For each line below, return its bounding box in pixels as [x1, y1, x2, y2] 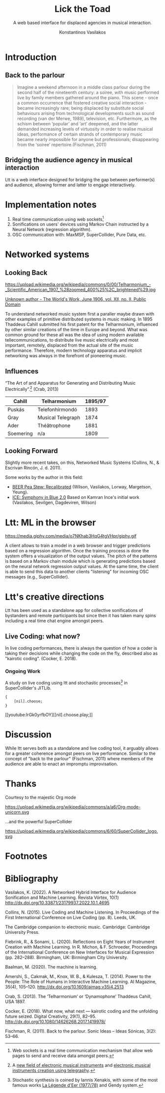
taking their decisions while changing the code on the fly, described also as [5, 650, 158, 657]
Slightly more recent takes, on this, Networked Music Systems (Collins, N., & [5, 460, 160, 465]
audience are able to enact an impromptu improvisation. [5, 761, 118, 767]
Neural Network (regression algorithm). [12, 227, 92, 232]
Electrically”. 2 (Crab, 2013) [5, 385, 59, 392]
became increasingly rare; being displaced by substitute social [17, 105, 144, 111]
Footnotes [5, 851, 48, 862]
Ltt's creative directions [5, 591, 105, 603]
